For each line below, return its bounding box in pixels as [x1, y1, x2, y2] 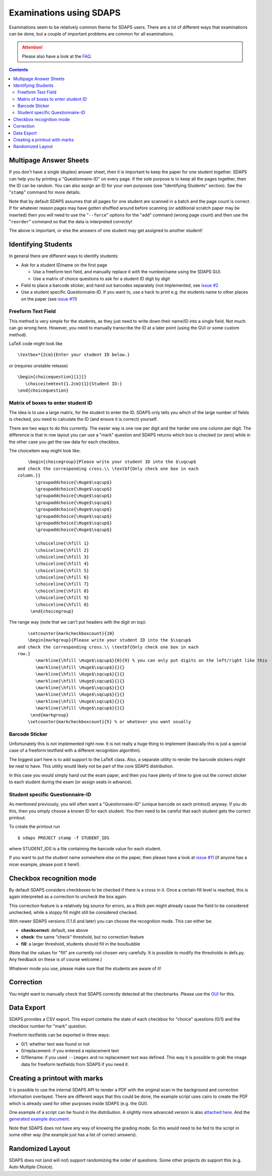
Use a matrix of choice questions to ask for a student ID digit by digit [33, 276, 170, 282]
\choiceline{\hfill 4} [35, 561, 90, 566]
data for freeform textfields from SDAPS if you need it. [21, 1061, 129, 1067]
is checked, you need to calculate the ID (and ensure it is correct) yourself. [9, 416, 158, 422]
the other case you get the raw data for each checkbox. [9, 439, 121, 445]
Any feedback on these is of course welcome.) [9, 957, 102, 962]
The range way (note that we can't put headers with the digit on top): [9, 619, 147, 625]
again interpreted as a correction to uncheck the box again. [9, 894, 127, 900]
